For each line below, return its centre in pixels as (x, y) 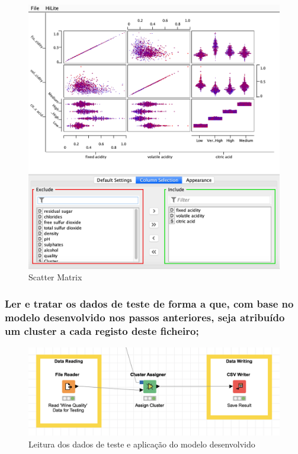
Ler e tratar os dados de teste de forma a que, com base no (149, 303)
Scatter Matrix (55, 277)
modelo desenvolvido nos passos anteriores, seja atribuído (145, 317)
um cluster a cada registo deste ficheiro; (102, 330)
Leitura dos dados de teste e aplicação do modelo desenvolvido (142, 444)
